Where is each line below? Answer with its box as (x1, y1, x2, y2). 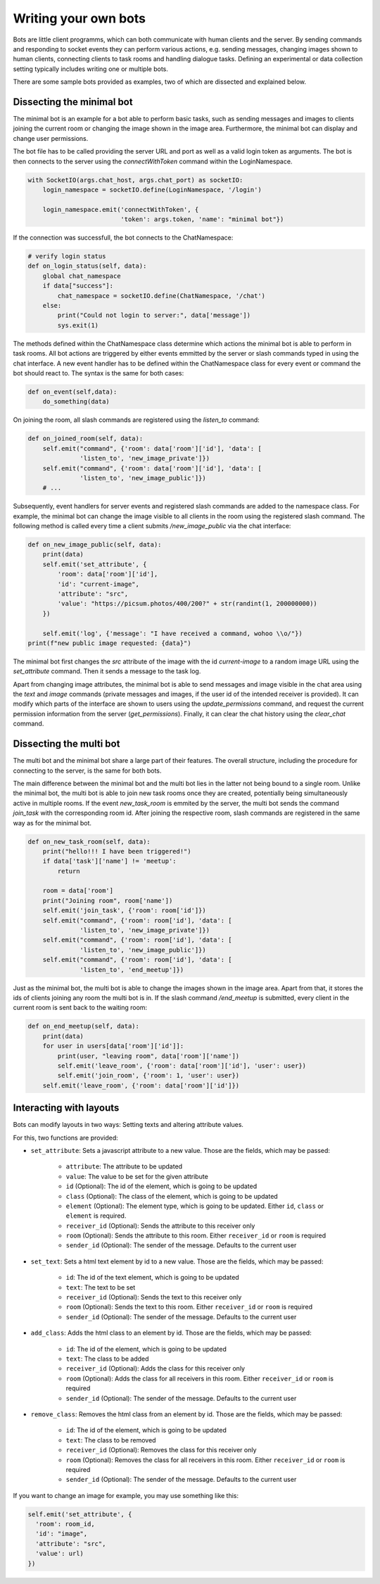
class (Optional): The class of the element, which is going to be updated (65, 1192, 278, 1200)
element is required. (65, 1211, 127, 1220)
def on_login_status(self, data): (27, 262, 147, 270)
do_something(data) (42, 398, 110, 406)
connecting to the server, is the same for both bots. (13, 766, 162, 775)
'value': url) (35, 1549, 84, 1558)
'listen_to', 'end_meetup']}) (80, 966, 184, 973)
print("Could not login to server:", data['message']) (57, 311, 251, 320)
